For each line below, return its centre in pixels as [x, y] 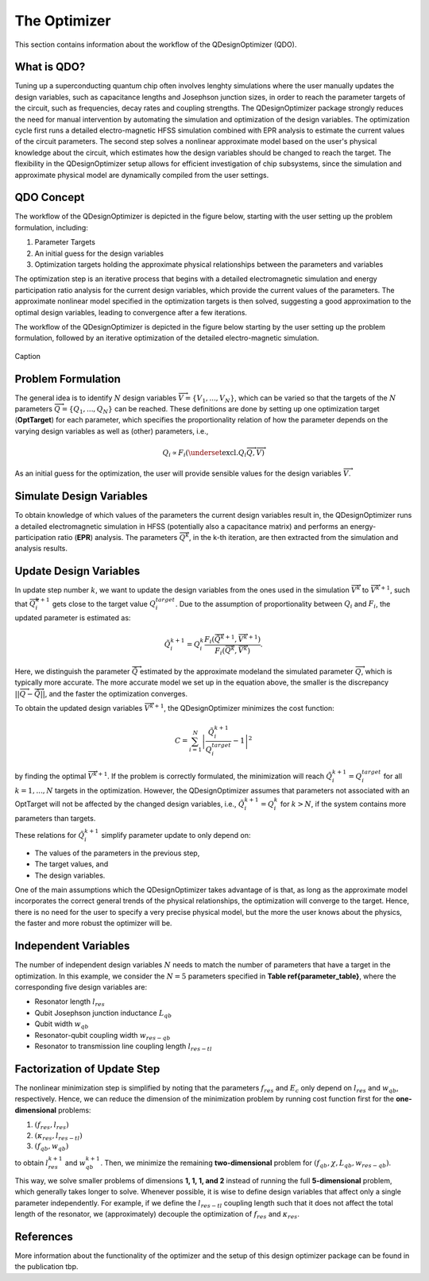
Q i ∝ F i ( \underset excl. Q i [205, 453]
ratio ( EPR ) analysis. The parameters [118, 537]
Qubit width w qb [62, 1024]
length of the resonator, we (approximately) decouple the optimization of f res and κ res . [157, 1215]
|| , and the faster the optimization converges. [114, 693]
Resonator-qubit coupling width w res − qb [102, 1036]
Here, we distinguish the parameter [72, 672]
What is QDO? [50, 67]
